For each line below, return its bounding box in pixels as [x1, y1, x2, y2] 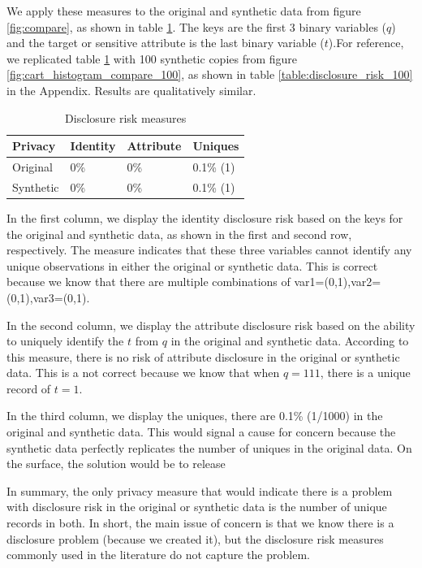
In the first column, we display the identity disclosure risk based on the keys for [6, 209, 403, 226]
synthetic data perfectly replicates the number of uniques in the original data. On [6, 439, 412, 456]
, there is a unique [320, 364, 411, 381]
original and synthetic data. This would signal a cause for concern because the [6, 423, 396, 440]
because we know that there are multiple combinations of [6, 273, 291, 290]
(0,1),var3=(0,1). [6, 288, 90, 306]
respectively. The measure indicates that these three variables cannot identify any [6, 241, 412, 258]
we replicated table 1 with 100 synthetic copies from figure [6, 50, 298, 67]
